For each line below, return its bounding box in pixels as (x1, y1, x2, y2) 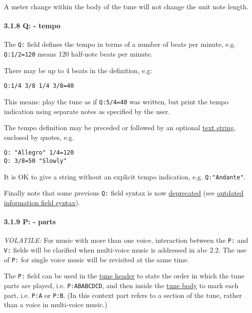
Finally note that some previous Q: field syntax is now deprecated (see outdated (4, 188, 244, 198)
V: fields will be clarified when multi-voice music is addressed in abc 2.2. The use (4, 245, 247, 255)
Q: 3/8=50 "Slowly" (4, 157, 67, 165)
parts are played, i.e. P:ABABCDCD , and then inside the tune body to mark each (4, 280, 239, 291)
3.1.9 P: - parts (4, 216, 56, 227)
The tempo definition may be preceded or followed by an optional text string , (4, 122, 236, 133)
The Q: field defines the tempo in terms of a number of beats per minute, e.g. (4, 39, 236, 49)
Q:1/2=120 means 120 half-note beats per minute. (4, 49, 153, 59)
